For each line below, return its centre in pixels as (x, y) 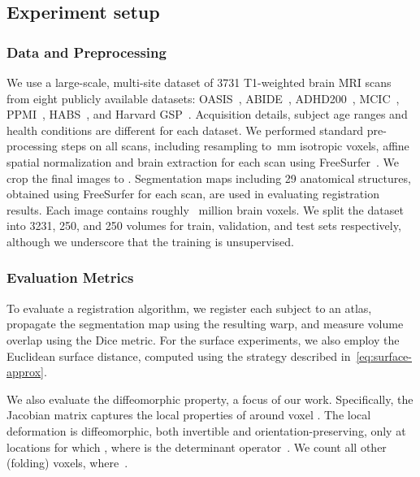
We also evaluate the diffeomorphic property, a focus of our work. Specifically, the (210, 399)
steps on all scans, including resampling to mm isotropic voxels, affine (235, 146)
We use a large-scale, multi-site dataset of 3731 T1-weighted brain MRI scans (199, 82)
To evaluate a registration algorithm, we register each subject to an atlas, (189, 308)
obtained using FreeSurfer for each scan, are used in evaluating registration (193, 194)
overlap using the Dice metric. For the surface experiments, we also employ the (203, 339)
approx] (25, 372)
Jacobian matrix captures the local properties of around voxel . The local (189, 415)
